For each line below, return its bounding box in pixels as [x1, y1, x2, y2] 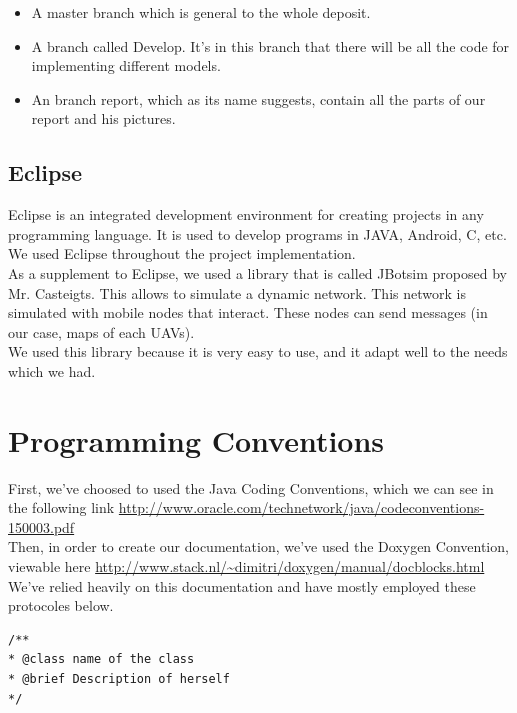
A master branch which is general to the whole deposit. [31, 2, 371, 22]
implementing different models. [31, 55, 221, 76]
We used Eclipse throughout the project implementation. [8, 243, 356, 264]
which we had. [8, 360, 96, 381]
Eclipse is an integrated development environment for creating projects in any [8, 204, 484, 225]
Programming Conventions [8, 419, 385, 460]
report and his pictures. [31, 108, 176, 129]
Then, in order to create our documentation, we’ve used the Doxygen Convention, [8, 536, 509, 557]
